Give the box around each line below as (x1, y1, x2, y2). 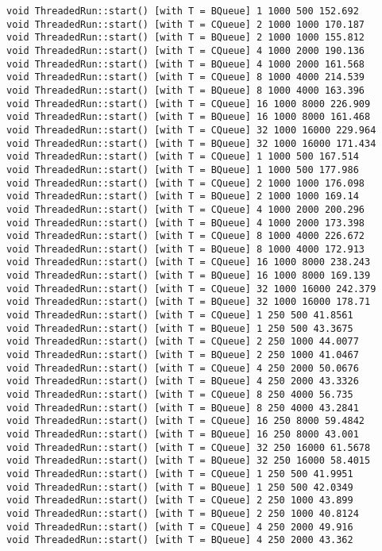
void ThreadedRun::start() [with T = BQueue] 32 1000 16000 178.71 (6, 296, 371, 308)
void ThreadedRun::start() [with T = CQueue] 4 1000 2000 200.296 (6, 203, 365, 215)
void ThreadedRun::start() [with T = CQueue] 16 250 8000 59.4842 (6, 415, 365, 427)
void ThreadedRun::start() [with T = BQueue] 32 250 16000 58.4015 (6, 455, 371, 467)
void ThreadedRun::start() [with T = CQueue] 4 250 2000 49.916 (6, 521, 353, 533)
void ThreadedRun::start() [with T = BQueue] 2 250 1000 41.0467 (6, 349, 359, 361)
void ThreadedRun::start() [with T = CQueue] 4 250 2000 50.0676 (6, 362, 359, 374)
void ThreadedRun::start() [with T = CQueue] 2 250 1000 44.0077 (6, 336, 359, 348)
